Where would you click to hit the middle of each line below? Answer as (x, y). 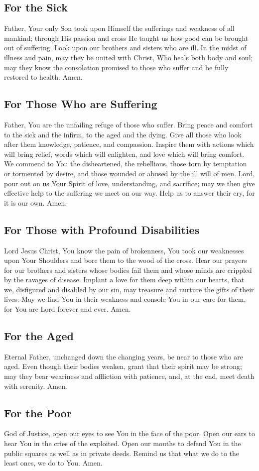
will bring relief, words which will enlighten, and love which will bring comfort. (124, 154)
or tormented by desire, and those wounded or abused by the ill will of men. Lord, (129, 173)
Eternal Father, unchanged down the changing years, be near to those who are (124, 356)
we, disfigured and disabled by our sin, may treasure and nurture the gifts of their (129, 289)
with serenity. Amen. (36, 386)
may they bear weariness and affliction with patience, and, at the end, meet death (129, 376)
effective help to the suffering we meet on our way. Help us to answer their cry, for (129, 193)
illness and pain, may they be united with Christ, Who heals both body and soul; (129, 57)
